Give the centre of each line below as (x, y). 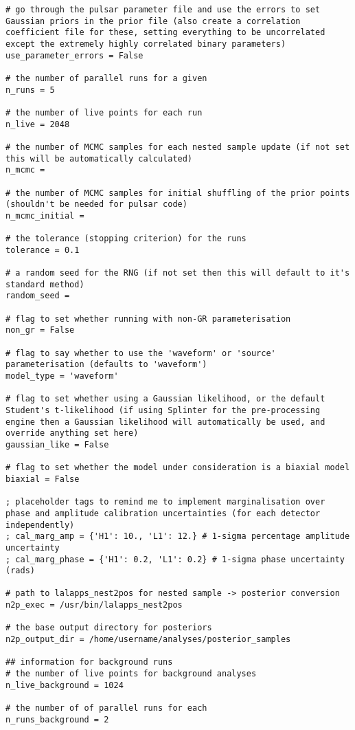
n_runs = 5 (30, 90)
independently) (40, 525)
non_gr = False (40, 330)
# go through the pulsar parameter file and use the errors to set (163, 10)
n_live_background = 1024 (65, 685)
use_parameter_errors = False (75, 55)
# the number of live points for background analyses (131, 674)
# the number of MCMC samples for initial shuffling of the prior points (178, 193)
